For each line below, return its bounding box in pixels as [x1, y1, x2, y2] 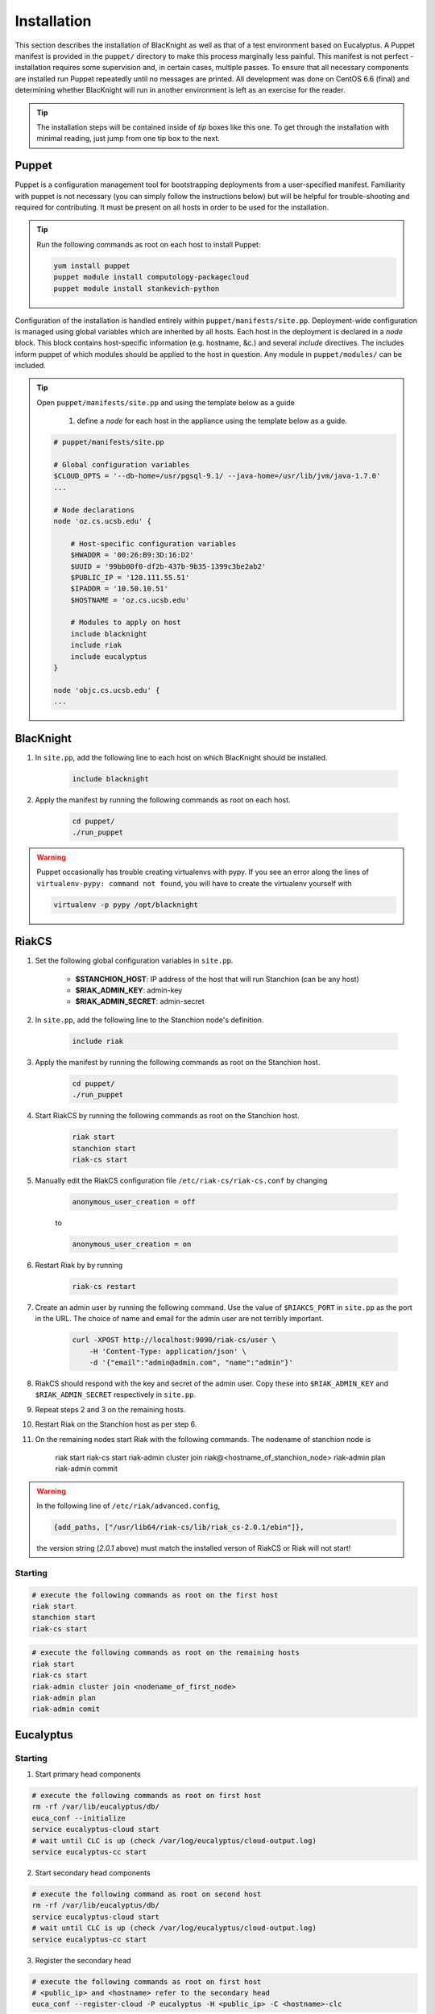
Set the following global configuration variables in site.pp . [35, 955, 234, 966]
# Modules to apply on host [70, 618, 181, 628]
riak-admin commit [55, 1464, 118, 1473]
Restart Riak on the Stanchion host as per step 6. [35, 1419, 197, 1429]
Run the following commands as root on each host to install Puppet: [36, 239, 261, 249]
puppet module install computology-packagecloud [53, 272, 250, 282]
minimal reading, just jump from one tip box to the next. [36, 134, 221, 143]
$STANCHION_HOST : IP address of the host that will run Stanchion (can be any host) [75, 974, 360, 984]
